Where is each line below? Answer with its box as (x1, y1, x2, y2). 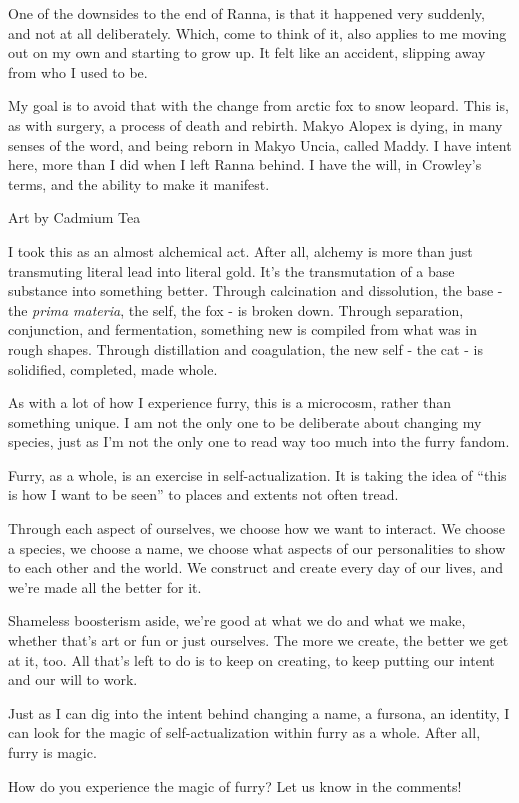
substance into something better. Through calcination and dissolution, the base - (8, 280, 503, 301)
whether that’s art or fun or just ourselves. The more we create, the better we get (8, 630, 509, 651)
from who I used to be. (8, 61, 148, 82)
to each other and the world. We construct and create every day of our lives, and (8, 557, 504, 578)
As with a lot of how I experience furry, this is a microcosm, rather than (8, 392, 452, 413)
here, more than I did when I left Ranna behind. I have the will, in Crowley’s (8, 154, 482, 175)
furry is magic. (8, 742, 97, 762)
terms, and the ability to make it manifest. (8, 173, 270, 194)
